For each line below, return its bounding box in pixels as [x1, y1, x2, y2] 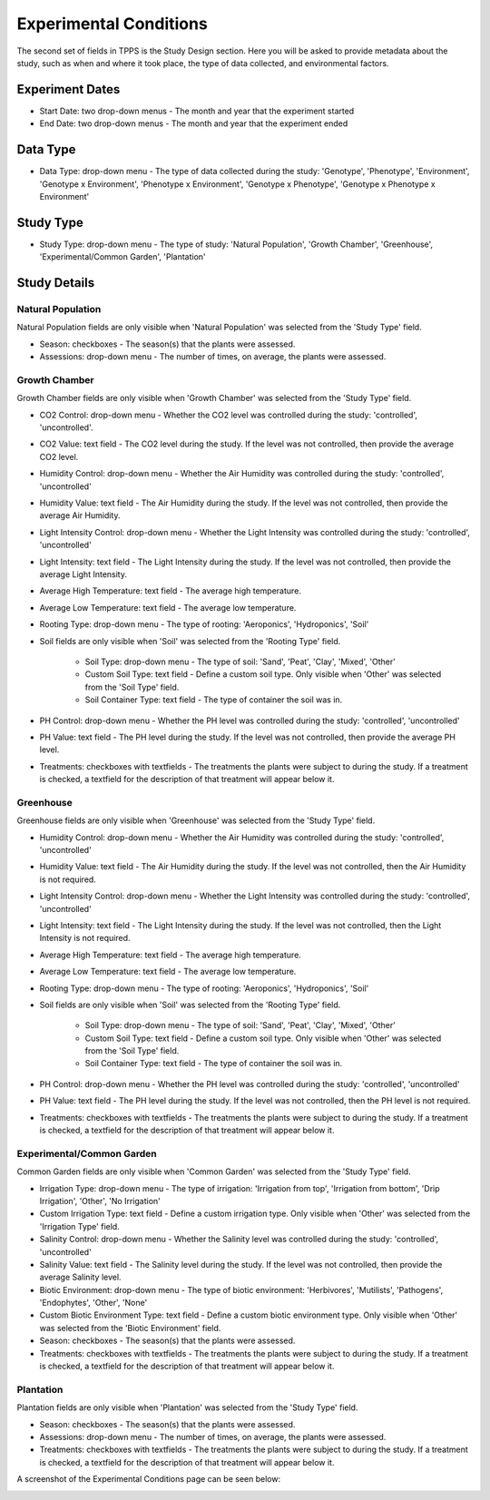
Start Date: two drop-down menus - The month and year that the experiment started [39, 105, 355, 116]
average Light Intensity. [39, 568, 127, 580]
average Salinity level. [39, 1271, 122, 1283]
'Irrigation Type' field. [39, 1221, 120, 1231]
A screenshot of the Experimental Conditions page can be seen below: [16, 1474, 281, 1485]
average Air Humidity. [39, 510, 122, 521]
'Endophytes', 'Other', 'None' [39, 1298, 148, 1309]
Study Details [16, 275, 95, 290]
